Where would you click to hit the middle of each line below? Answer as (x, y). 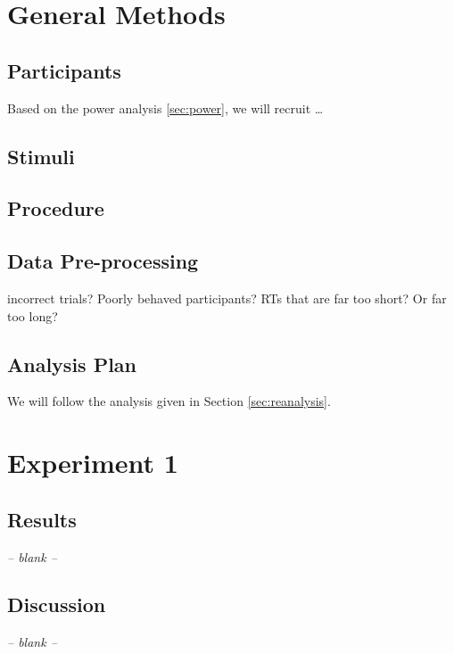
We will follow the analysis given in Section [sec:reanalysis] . (169, 401)
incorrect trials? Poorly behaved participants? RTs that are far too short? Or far (227, 298)
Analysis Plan (72, 364)
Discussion (57, 604)
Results (42, 519)
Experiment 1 (93, 463)
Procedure (56, 208)
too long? (33, 315)
